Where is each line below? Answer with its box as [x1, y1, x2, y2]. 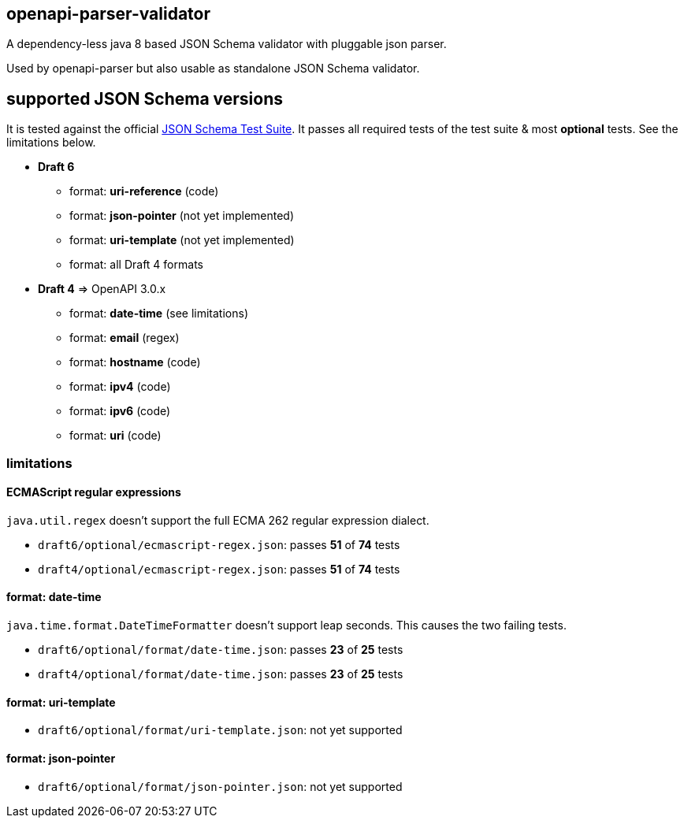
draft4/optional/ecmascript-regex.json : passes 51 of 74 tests [38, 562, 400, 576]
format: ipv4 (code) [69, 380, 171, 394]
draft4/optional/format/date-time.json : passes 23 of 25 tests [38, 667, 403, 681]
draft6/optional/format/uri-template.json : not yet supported [38, 723, 403, 737]
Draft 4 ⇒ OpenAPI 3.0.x [38, 282, 166, 296]
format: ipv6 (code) [69, 404, 171, 418]
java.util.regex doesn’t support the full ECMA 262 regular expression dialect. [6, 513, 429, 527]
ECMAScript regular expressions [6, 485, 181, 499]
